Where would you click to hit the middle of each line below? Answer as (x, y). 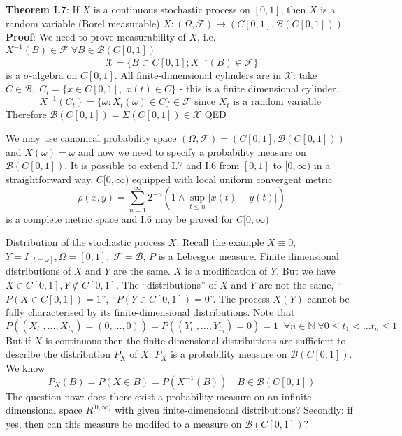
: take (305, 74)
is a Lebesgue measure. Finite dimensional (249, 255)
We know (25, 368)
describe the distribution (58, 354)
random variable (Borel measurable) (83, 23)
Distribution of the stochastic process (86, 242)
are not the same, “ (300, 285)
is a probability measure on (229, 354)
